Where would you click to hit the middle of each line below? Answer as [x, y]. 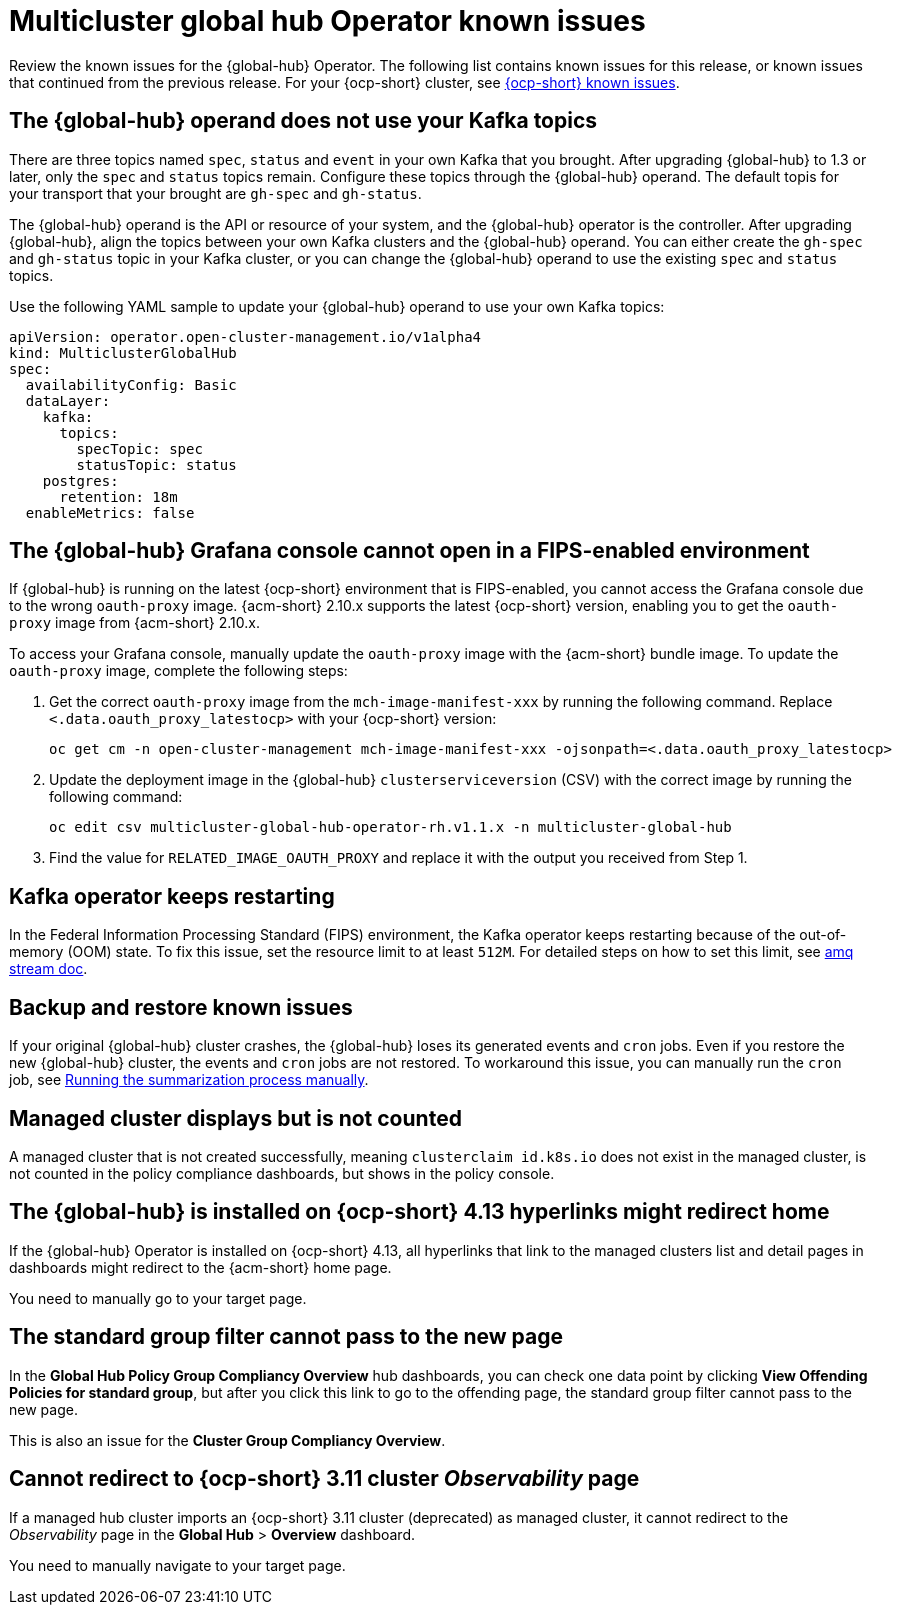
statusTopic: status [156, 464]
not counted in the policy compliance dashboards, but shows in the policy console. [282, 1173]
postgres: [80, 480]
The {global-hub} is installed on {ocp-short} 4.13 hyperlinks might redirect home [419, 1212]
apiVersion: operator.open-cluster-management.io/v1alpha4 [245, 336]
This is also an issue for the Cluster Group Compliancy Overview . [227, 1440]
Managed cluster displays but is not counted [235, 1118]
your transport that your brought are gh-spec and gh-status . [215, 193]
